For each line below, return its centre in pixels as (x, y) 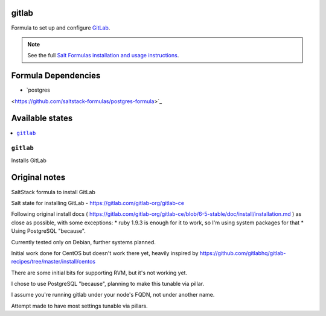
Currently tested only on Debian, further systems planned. (84, 242)
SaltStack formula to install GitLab (53, 192)
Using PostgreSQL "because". (48, 231)
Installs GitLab (29, 160)
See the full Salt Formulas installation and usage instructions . (103, 55)
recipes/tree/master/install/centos (53, 262)
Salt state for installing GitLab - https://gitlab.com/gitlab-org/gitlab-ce (97, 203)
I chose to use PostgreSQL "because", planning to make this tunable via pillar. (108, 284)
